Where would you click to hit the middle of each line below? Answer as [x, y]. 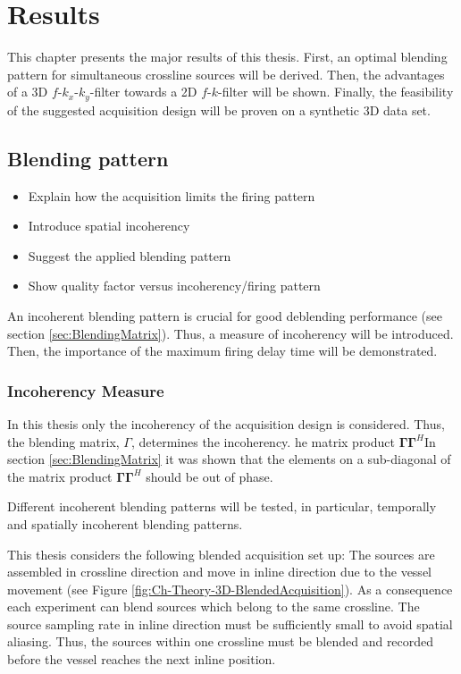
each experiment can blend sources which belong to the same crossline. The [214, 607]
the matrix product [60, 476]
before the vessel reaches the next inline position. [142, 659]
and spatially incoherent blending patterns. [125, 523]
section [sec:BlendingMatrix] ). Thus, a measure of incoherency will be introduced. [230, 333]
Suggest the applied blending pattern [130, 255]
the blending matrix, [63, 441]
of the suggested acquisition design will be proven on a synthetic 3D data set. [219, 110]
